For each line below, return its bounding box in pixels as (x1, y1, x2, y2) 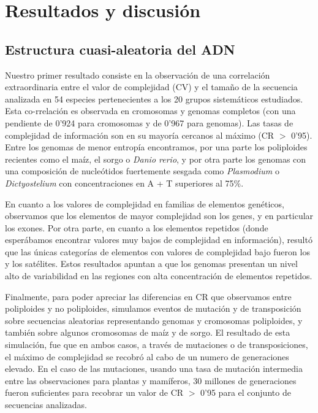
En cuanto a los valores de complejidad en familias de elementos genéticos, (5, 197, 284, 210)
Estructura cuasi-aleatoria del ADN (5, 39, 235, 58)
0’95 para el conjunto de (200, 386, 291, 399)
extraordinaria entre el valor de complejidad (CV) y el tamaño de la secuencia (5, 80, 298, 93)
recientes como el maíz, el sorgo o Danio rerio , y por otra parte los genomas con (5, 152, 306, 165)
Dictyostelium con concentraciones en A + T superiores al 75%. (5, 176, 244, 189)
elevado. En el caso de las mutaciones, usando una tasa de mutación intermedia (5, 362, 303, 375)
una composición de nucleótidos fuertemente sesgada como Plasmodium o (5, 164, 279, 177)
